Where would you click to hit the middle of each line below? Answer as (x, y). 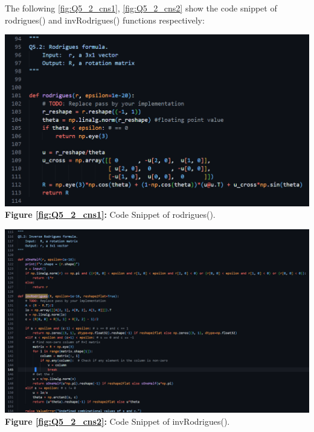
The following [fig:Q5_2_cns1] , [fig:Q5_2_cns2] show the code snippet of (141, 8)
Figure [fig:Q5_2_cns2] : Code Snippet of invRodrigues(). (117, 421)
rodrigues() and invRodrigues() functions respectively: (105, 20)
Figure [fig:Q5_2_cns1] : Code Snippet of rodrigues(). (110, 214)
